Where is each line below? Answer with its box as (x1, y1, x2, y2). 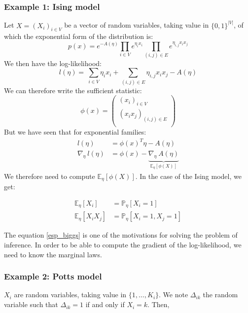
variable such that (4, 299, 58, 310)
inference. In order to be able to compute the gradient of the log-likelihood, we (4, 240, 242, 250)
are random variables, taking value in (14, 289, 127, 300)
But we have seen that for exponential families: (4, 127, 146, 137)
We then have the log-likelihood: (4, 58, 102, 68)
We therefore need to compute (4, 171, 95, 181)
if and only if (85, 299, 125, 310)
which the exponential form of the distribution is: (4, 31, 153, 41)
